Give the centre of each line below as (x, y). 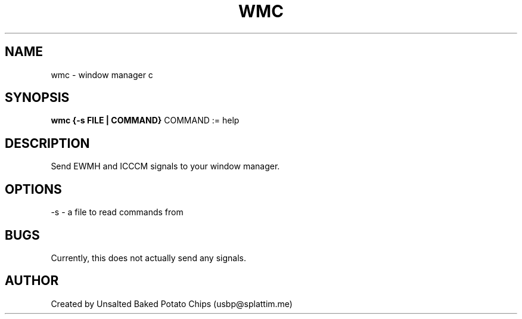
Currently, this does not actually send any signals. (148, 258)
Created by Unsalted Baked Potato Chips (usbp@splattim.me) (172, 303)
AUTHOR (32, 281)
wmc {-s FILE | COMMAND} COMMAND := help (145, 120)
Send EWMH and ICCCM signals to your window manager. (165, 166)
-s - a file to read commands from (117, 212)
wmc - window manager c (102, 75)
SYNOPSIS (37, 98)
